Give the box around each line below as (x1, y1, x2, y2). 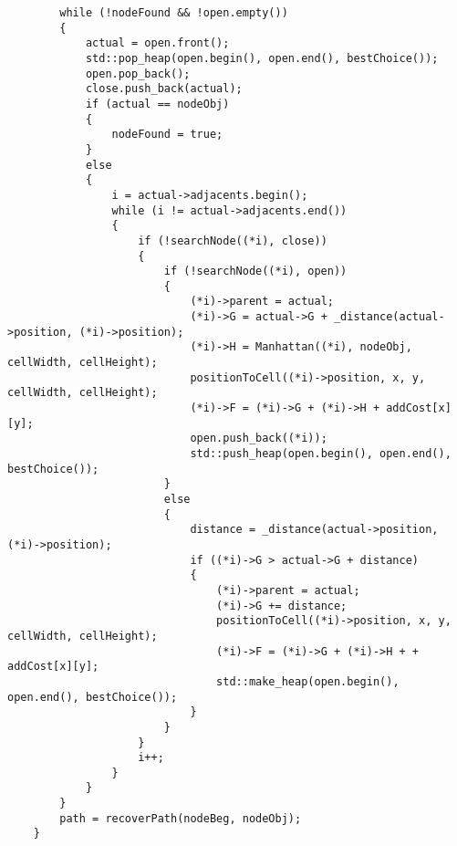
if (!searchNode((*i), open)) (163, 265, 348, 278)
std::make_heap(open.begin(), (216, 674, 400, 688)
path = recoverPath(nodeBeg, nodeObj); (59, 811, 302, 825)
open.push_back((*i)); (190, 432, 327, 445)
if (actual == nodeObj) (85, 97, 230, 110)
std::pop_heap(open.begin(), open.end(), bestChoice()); (85, 51, 439, 65)
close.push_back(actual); (85, 82, 243, 96)
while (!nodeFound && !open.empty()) (59, 6, 288, 19)
